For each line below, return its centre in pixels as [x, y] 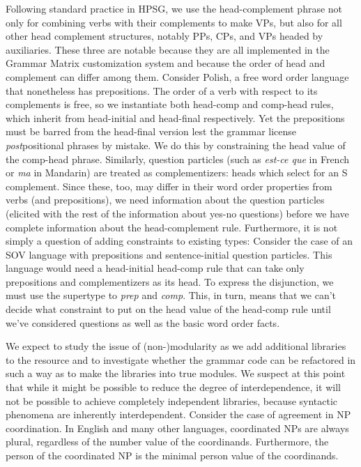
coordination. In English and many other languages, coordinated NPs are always [177, 428]
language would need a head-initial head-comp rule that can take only [155, 268]
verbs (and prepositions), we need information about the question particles [165, 200]
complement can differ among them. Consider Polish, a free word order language [177, 76]
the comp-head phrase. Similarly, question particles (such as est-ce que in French [177, 159]
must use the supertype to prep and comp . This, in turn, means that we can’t [171, 295]
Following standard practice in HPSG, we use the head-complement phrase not [174, 8]
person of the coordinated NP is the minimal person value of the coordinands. [172, 455]
